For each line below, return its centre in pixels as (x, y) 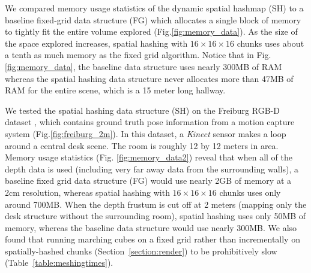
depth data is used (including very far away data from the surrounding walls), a (152, 169)
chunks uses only (250, 192)
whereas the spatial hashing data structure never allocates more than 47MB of (149, 78)
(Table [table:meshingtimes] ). (59, 263)
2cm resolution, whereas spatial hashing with (87, 192)
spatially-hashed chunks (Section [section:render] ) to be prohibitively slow (141, 251)
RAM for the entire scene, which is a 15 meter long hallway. (115, 90)
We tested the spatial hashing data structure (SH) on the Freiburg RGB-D (142, 110)
